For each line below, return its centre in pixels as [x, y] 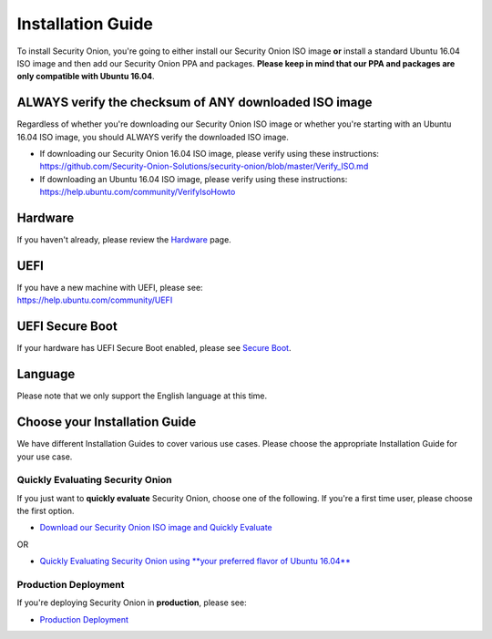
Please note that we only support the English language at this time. [142, 396]
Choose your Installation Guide [107, 423]
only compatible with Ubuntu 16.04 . [86, 77]
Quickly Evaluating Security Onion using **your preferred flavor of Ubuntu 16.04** [195, 562]
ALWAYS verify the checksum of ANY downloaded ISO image [195, 103]
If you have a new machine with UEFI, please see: [110, 288]
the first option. [46, 511]
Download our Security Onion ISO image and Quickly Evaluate [156, 528]
